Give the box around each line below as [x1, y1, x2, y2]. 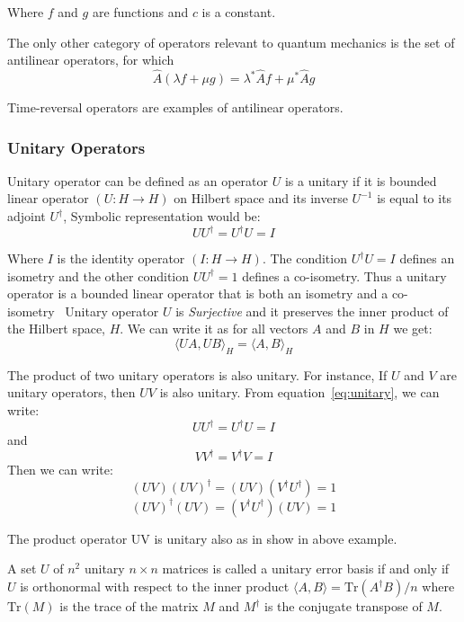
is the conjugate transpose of [264, 597, 423, 616]
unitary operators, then [7, 383, 136, 402]
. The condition [262, 249, 347, 268]
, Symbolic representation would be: [63, 207, 261, 225]
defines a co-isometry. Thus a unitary [242, 266, 447, 285]
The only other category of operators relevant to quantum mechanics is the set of [7, 32, 455, 51]
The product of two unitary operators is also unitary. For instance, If [7, 365, 388, 384]
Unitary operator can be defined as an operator [7, 171, 269, 190]
